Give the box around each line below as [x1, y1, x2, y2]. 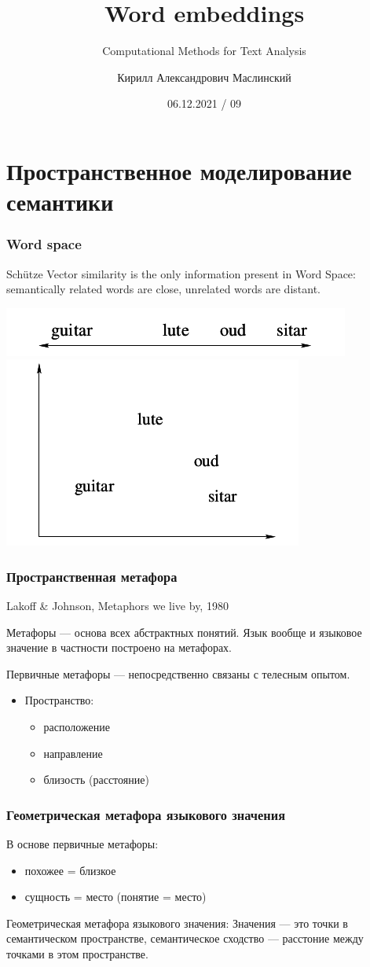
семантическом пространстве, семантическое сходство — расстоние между [6, 930, 364, 947]
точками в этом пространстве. [6, 946, 148, 962]
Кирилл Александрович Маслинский [117, 68, 291, 85]
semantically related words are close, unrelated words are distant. [6, 281, 321, 297]
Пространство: [24, 692, 94, 708]
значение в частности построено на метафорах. [6, 639, 232, 656]
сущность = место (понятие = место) [24, 888, 207, 905]
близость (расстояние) [43, 771, 149, 788]
